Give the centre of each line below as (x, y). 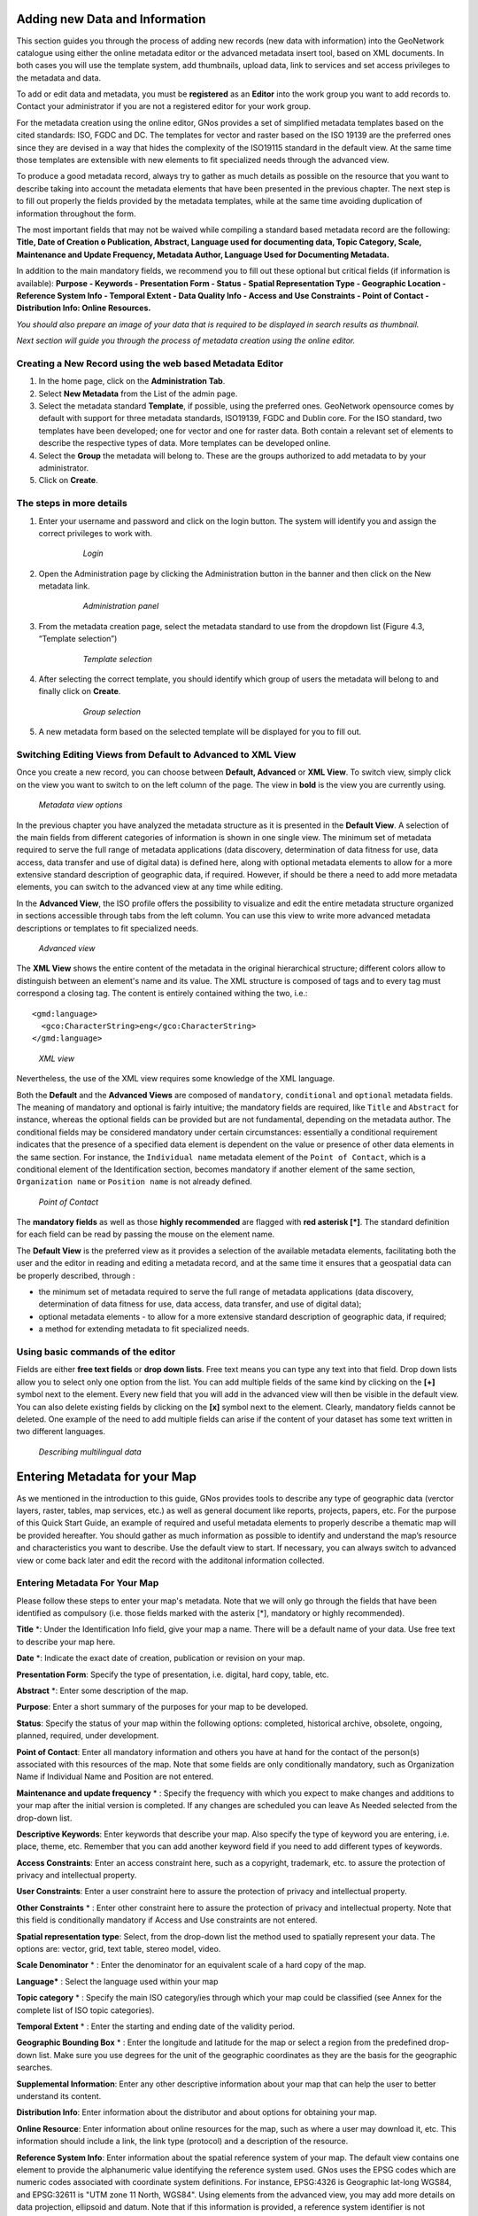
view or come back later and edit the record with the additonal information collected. (170, 1560)
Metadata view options (81, 805)
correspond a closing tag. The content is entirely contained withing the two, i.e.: (162, 994)
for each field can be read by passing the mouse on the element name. (146, 1234)
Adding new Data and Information (111, 19)
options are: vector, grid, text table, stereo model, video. (119, 1949)
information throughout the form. (76, 214)
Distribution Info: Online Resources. (84, 308)
